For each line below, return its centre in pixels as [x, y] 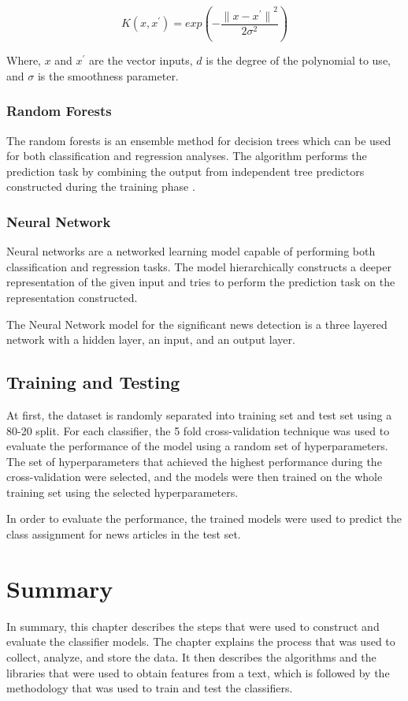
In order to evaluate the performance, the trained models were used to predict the [204, 518]
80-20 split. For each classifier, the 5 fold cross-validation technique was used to [198, 430]
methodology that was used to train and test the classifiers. [150, 688]
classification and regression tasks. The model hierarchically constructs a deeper [199, 266]
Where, [24, 60]
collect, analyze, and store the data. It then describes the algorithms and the [191, 656]
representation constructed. [72, 297]
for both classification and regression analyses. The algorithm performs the [187, 156]
